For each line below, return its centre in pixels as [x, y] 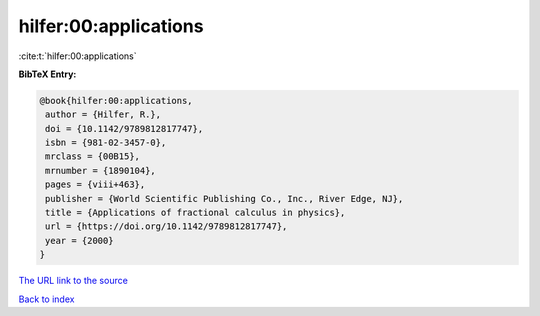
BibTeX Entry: [47, 74]
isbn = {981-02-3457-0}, [106, 143]
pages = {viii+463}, [95, 184]
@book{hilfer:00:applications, [116, 100]
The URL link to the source [73, 281]
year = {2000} [79, 240]
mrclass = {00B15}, [92, 156]
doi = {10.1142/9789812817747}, [124, 128]
